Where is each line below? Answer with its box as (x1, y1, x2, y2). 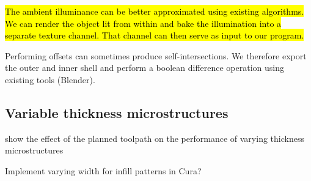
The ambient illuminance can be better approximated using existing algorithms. (5, 5, 304, 17)
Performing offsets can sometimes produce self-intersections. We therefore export (5, 49, 307, 62)
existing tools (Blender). (5, 73, 95, 86)
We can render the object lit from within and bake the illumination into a (5, 17, 282, 29)
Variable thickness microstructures (5, 103, 229, 122)
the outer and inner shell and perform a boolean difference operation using (5, 61, 284, 74)
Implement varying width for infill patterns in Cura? (5, 164, 202, 177)
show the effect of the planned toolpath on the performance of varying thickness (5, 131, 304, 144)
